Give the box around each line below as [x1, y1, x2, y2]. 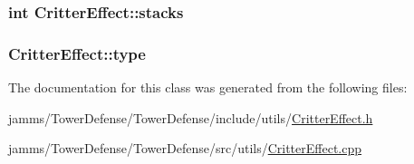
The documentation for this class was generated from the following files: [8, 78, 408, 97]
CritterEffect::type [8, 42, 146, 64]
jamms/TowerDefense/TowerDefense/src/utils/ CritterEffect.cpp [8, 139, 362, 158]
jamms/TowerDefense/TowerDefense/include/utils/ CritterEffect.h [8, 108, 373, 127]
